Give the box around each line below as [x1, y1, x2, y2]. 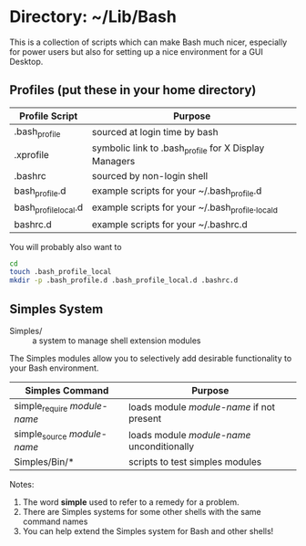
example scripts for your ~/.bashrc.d [91, 217, 248, 230]
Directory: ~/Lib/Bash [9, 6, 178, 27]
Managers [91, 155, 136, 168]
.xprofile [14, 148, 50, 161]
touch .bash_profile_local [9, 268, 112, 277]
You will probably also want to [9, 241, 122, 252]
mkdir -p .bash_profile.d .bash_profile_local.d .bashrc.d [9, 276, 239, 285]
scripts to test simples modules [128, 456, 262, 468]
